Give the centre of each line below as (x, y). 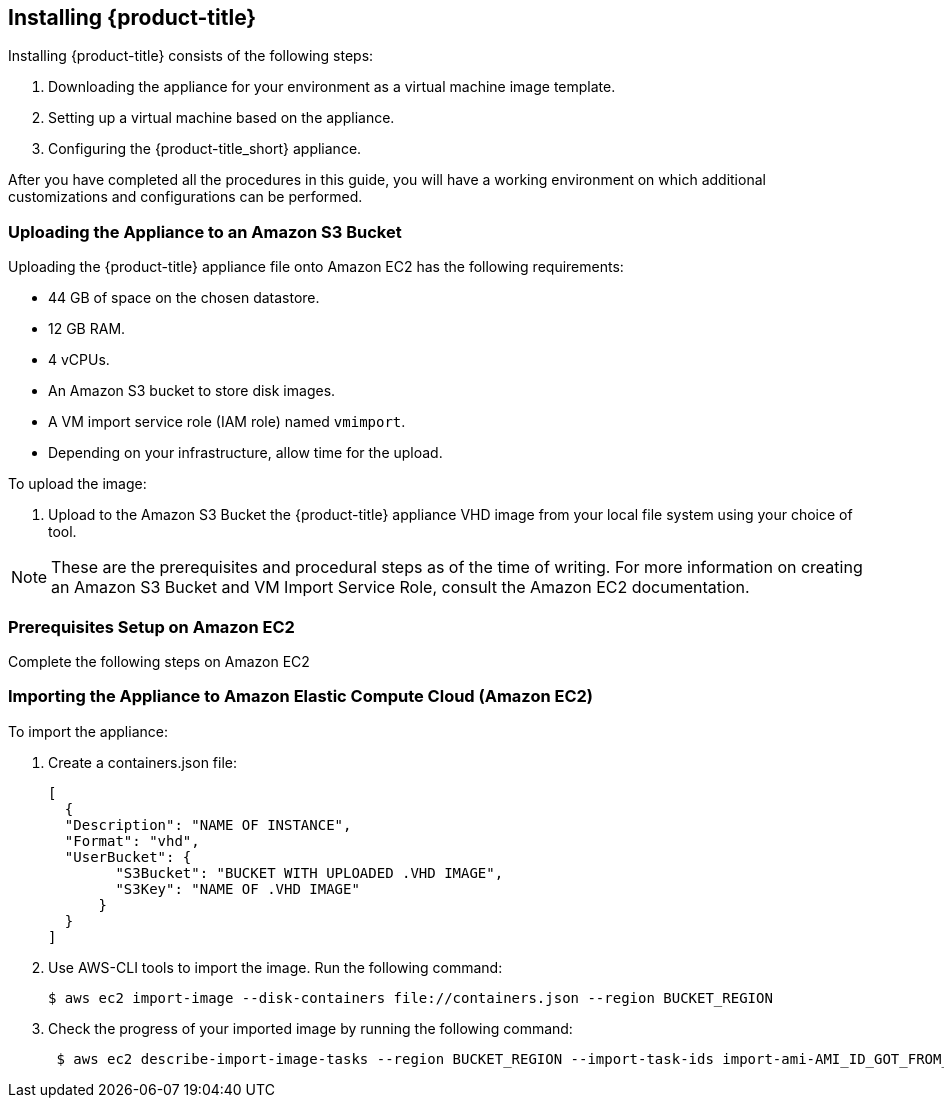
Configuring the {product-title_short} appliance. (205, 149)
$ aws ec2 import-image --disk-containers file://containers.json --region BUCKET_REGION (410, 997)
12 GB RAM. (87, 329)
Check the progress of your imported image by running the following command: (310, 1028)
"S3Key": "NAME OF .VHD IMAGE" (237, 888)
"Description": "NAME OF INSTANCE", (208, 824)
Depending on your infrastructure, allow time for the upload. (245, 453)
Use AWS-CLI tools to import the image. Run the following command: (275, 967)
